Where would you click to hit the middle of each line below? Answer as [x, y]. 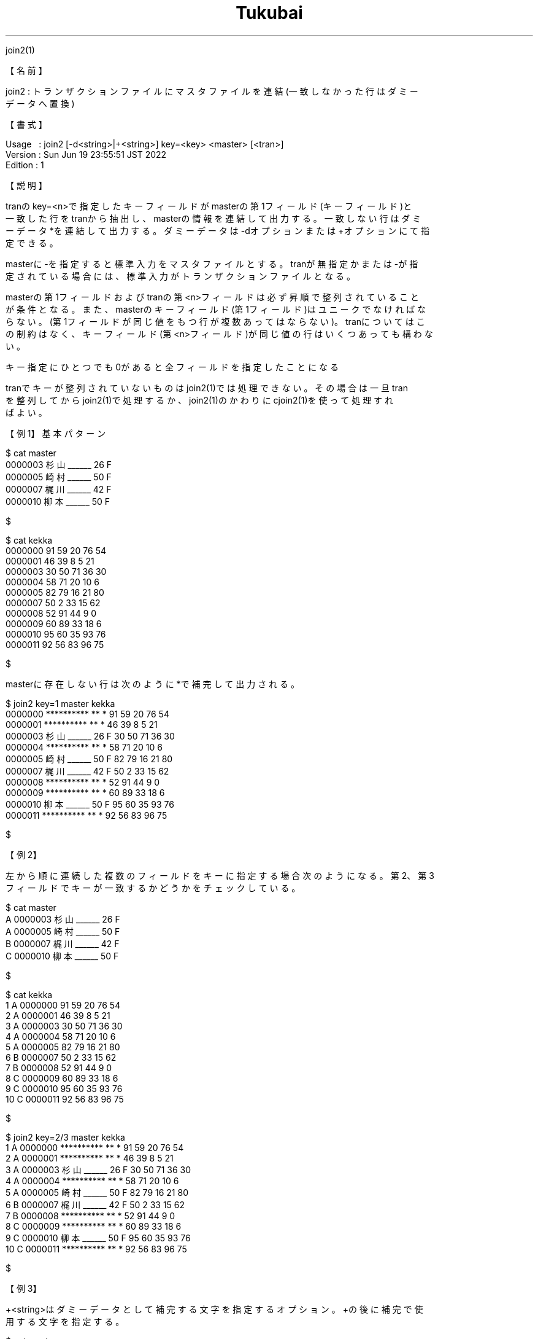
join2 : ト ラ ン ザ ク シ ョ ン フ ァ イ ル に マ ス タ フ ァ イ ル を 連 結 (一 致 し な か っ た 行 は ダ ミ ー [212, 91]
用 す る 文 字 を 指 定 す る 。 [65, 1321]
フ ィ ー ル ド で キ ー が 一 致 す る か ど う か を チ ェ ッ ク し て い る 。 [153, 888]
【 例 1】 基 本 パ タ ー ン [56, 433]
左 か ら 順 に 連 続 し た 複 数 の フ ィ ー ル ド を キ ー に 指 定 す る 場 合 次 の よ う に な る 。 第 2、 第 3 [220, 875]
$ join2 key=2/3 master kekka [65, 1137]
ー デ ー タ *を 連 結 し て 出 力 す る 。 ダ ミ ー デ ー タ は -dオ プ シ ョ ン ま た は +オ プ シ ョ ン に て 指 [218, 230]
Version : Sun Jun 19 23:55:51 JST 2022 [86, 154]
